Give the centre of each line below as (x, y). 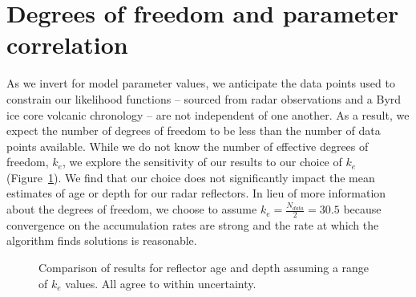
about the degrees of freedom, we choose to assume (132, 209)
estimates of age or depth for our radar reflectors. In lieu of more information (196, 193)
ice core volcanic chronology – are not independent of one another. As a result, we (208, 114)
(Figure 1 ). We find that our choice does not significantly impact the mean (191, 177)
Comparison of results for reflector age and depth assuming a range (204, 268)
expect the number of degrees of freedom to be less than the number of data (194, 130)
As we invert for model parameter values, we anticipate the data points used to (201, 83)
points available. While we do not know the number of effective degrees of (188, 146)
